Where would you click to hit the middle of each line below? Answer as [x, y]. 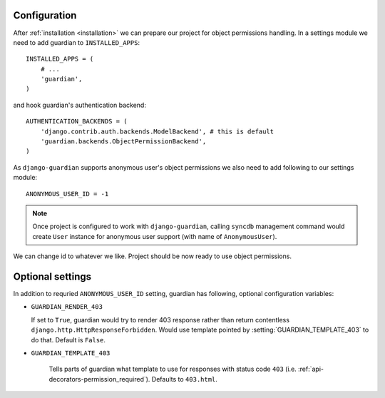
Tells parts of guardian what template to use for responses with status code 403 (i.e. [173, 369]
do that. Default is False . [68, 340]
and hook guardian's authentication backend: [79, 105]
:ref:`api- [311, 369]
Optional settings [52, 276]
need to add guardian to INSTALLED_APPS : [77, 42]
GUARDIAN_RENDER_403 [67, 307]
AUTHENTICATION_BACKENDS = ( [77, 122]
